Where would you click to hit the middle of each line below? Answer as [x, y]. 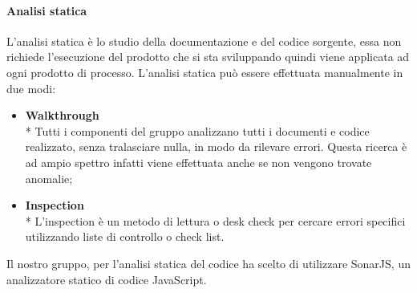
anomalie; [49, 178]
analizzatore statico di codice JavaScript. [107, 279]
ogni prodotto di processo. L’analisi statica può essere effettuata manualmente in [205, 72]
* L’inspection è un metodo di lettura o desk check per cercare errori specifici [215, 220]
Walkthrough [62, 115]
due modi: [31, 88]
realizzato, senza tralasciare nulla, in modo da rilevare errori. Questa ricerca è [216, 146]
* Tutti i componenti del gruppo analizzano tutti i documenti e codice [197, 130]
